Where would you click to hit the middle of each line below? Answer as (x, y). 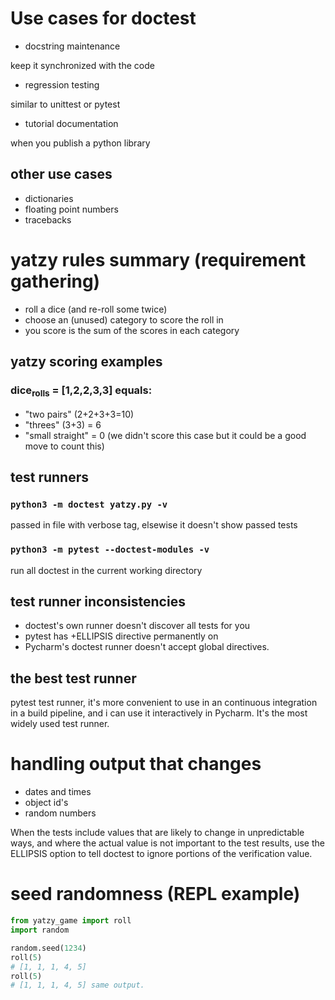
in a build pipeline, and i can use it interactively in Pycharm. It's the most (159, 713)
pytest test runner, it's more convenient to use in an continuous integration (164, 703)
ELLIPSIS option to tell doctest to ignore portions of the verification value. (161, 854)
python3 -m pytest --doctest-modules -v (110, 550)
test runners (50, 477)
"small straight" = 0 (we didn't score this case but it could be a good (165, 435)
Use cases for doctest (103, 18)
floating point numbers (71, 209)
